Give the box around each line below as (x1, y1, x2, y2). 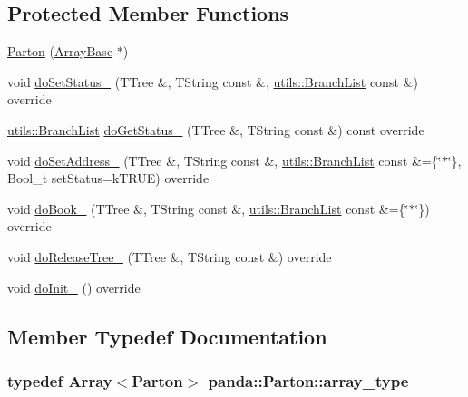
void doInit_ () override (7, 277, 141, 296)
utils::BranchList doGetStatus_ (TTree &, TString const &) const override (7, 120, 424, 139)
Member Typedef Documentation (7, 322, 327, 350)
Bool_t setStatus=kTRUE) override (7, 169, 210, 188)
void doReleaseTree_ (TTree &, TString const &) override (7, 247, 332, 266)
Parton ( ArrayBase (7, 42, 113, 61)
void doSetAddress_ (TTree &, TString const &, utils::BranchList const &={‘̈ (7, 150, 442, 169)
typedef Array (7, 369, 112, 392)
